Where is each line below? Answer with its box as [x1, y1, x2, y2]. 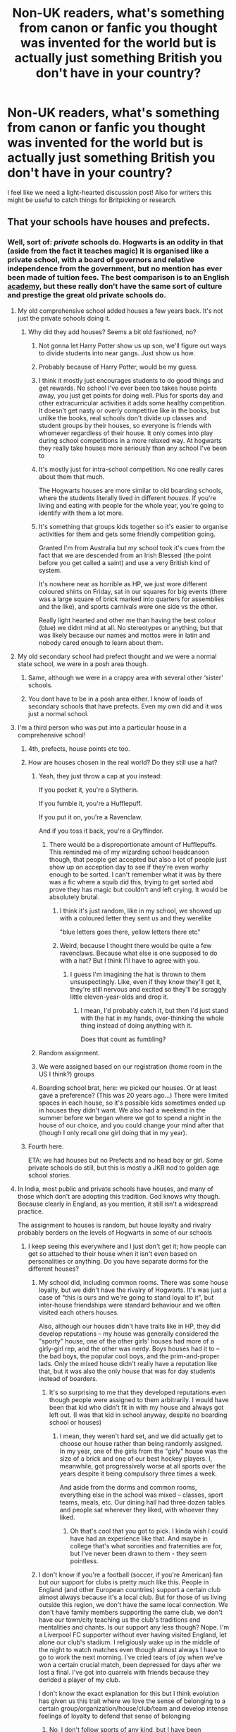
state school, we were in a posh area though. [17, 659, 149, 668]
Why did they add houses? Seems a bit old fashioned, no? [27, 327, 197, 336]
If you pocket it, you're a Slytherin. [38, 785, 139, 794]
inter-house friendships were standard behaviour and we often [38, 1300, 221, 1309]
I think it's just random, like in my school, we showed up [59, 906, 222, 915]
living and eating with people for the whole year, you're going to [38, 501, 224, 509]
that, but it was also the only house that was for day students [38, 1367, 216, 1375]
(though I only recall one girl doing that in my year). [38, 1128, 187, 1137]
